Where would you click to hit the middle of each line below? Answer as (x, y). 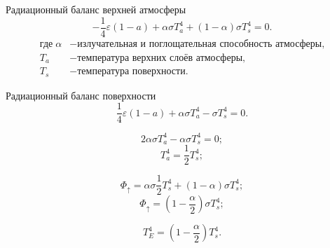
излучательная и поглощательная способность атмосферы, (201, 44)
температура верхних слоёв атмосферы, (161, 58)
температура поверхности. (133, 72)
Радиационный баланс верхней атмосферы (96, 9)
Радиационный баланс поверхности (81, 95)
